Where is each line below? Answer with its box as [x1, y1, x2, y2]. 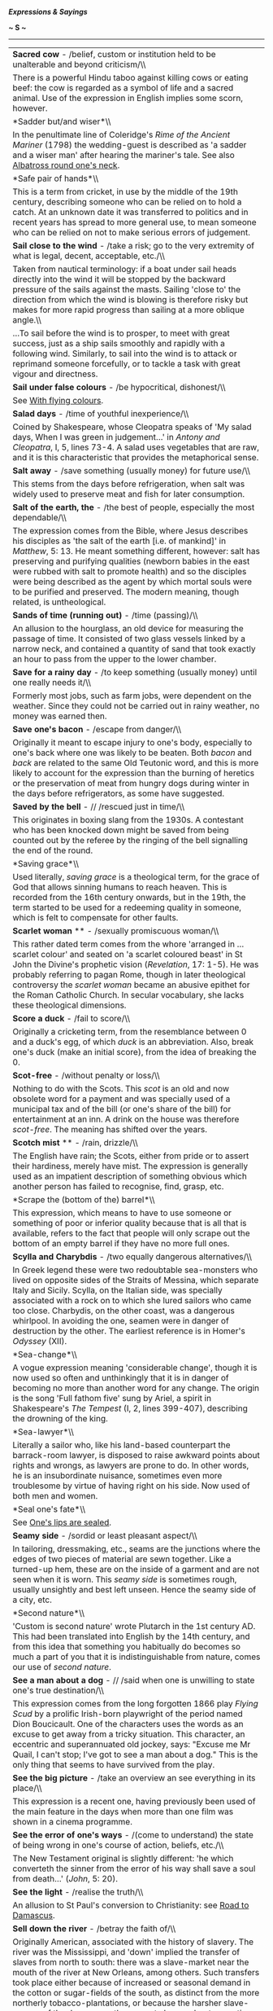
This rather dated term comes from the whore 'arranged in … [12, 938, 245, 950]
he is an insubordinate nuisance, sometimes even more [12, 1470, 223, 1481]
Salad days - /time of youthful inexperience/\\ [12, 408, 189, 419]
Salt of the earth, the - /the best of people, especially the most [12, 502, 255, 512]
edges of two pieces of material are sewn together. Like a [12, 1553, 232, 1565]
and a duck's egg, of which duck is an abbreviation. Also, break [12, 1036, 254, 1047]
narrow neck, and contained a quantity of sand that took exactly [12, 643, 256, 654]
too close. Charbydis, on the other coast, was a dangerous [12, 1305, 236, 1316]
